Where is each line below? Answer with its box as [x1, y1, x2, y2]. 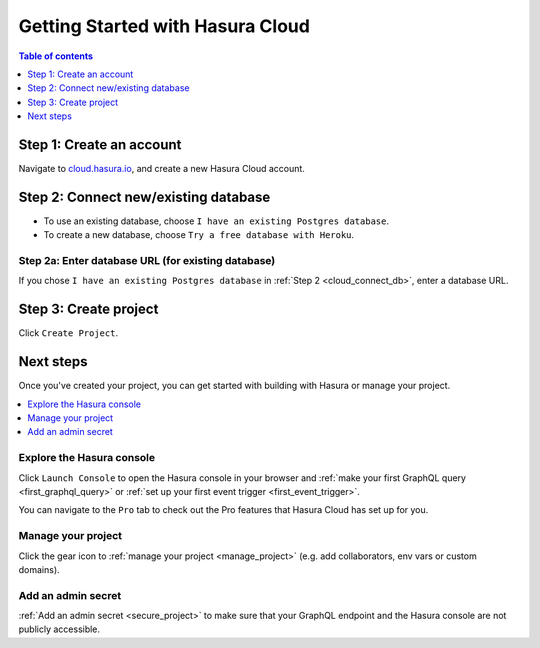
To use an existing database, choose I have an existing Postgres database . [43, 215, 390, 227]
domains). [18, 563, 60, 575]
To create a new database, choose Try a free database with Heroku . [43, 229, 355, 241]
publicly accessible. [18, 623, 100, 635]
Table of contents [18, 50, 94, 62]
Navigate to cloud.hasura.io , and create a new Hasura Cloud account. [18, 163, 305, 175]
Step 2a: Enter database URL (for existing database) [18, 254, 276, 268]
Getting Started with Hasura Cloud [18, 15, 310, 37]
